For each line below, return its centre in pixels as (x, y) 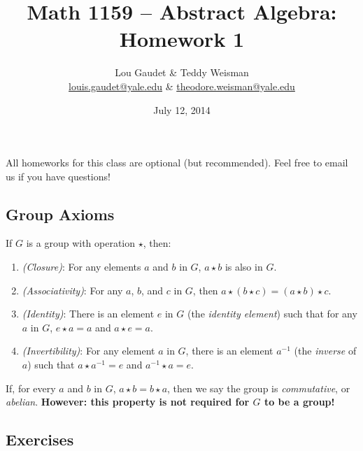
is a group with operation (81, 243)
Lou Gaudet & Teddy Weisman (182, 72)
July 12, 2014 (182, 109)
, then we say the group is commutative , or (259, 388)
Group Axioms (60, 214)
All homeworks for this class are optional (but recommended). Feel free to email (177, 163)
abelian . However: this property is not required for (128, 402)
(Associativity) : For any (72, 290)
